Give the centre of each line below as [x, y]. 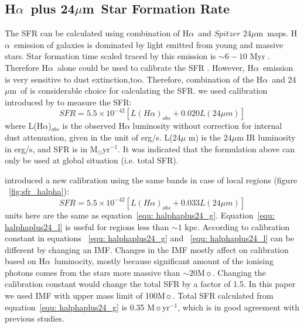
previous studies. [35, 318]
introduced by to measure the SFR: [68, 102]
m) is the [205, 137]
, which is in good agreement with [238, 307]
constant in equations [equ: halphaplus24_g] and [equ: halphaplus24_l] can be [149, 238]
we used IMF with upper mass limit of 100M [85, 295]
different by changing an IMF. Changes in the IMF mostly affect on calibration [147, 249]
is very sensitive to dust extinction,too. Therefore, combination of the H [134, 79]
